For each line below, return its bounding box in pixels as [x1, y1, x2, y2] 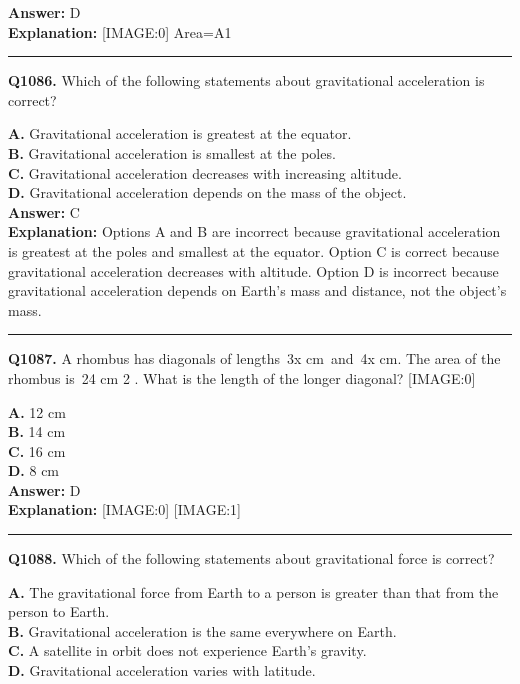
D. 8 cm [8, 460, 60, 481]
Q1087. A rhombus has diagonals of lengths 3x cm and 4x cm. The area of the [8, 348, 501, 369]
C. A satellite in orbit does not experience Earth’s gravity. [8, 640, 367, 661]
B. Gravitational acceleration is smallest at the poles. [8, 142, 336, 163]
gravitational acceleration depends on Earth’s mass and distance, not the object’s [8, 280, 507, 301]
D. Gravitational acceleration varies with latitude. [8, 660, 316, 681]
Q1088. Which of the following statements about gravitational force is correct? [8, 548, 495, 569]
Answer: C [8, 201, 80, 222]
